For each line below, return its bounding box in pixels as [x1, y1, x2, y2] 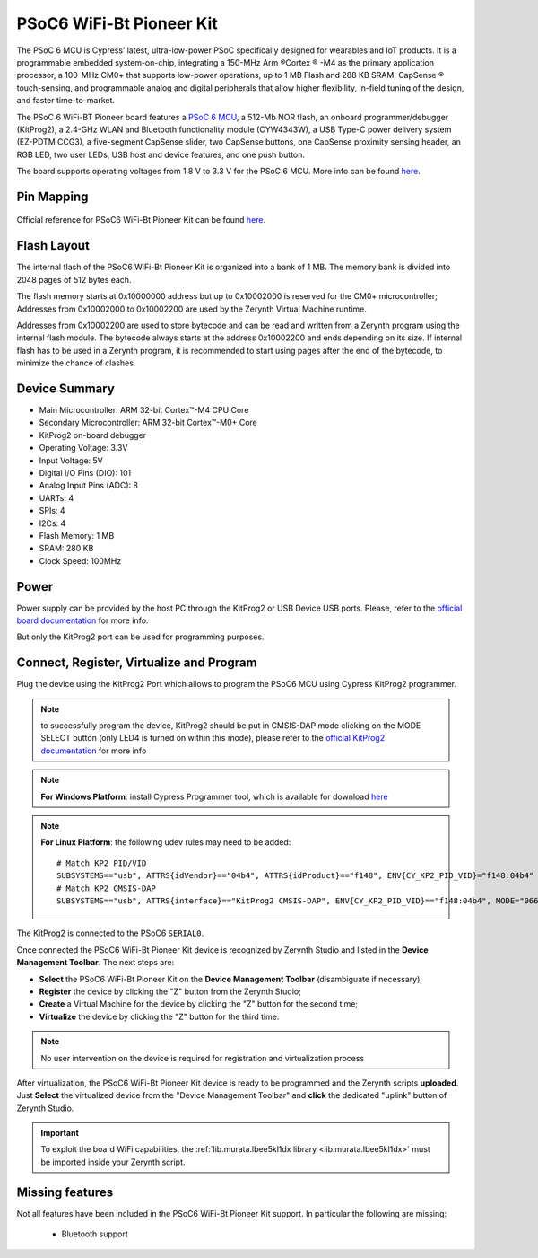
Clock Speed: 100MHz [39, 555, 122, 566]
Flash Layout [16, 238, 90, 253]
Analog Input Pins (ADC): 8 [39, 480, 139, 491]
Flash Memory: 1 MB [39, 530, 115, 541]
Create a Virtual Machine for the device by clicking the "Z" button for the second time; [39, 998, 359, 1009]
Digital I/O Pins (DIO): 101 [39, 467, 132, 478]
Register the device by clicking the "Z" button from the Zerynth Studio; [39, 986, 302, 997]
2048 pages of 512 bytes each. [16, 274, 132, 285]
